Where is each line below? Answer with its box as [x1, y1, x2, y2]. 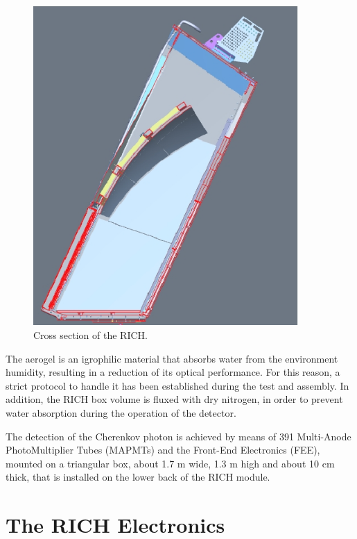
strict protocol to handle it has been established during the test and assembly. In [6, 378, 349, 392]
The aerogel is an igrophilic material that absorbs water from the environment [6, 351, 338, 365]
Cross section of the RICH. [33, 328, 148, 342]
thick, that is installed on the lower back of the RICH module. [6, 470, 270, 484]
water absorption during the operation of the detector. [6, 406, 236, 420]
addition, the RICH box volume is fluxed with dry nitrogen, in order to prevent [6, 392, 343, 406]
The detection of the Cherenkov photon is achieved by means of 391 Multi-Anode [6, 429, 351, 443]
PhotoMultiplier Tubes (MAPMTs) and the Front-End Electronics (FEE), [6, 442, 320, 457]
